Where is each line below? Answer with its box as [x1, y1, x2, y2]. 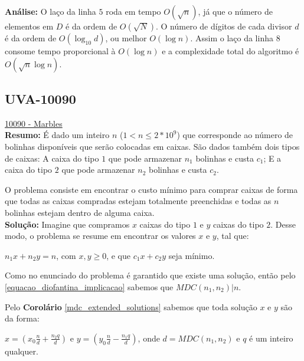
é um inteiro [249, 332, 293, 344]
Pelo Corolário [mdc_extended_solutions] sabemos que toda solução [5, 300, 257, 313]
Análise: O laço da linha [5, 5, 96, 17]
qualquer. [5, 344, 38, 357]
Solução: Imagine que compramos [5, 218, 130, 230]
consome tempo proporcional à [5, 45, 116, 57]
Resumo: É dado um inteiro [5, 129, 110, 141]
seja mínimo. [168, 249, 215, 261]
